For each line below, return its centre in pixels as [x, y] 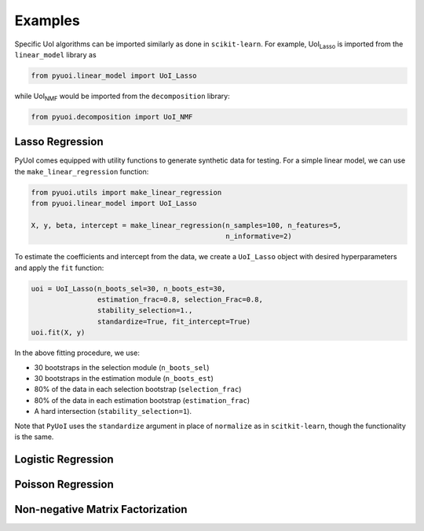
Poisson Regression [64, 484]
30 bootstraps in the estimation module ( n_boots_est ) [124, 379]
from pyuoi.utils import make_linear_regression [126, 192]
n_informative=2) [258, 236]
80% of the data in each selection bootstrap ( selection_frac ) [138, 390]
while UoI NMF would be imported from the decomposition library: [122, 97]
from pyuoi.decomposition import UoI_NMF [112, 117]
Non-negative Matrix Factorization [101, 509]
